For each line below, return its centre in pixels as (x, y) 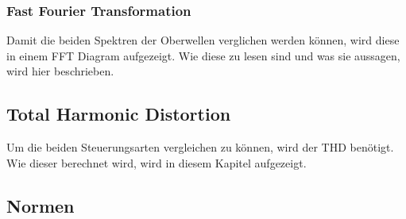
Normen (41, 205)
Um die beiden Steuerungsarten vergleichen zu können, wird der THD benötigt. (200, 147)
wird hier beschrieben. (60, 71)
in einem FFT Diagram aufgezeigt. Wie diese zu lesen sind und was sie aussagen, (203, 55)
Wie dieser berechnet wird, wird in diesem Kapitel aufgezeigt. (157, 162)
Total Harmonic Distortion (119, 114)
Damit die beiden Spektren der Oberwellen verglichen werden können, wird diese (203, 40)
